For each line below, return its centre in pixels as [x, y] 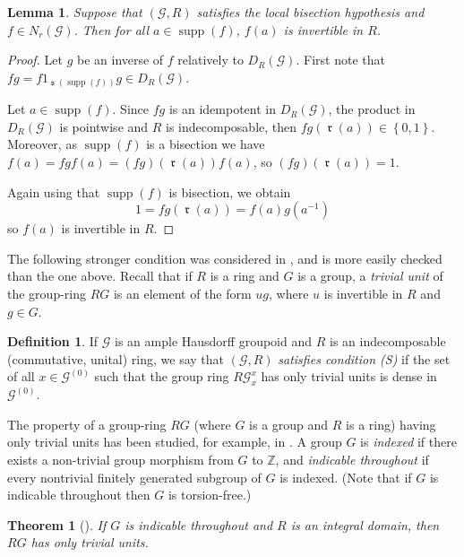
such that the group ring [162, 376]
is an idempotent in [222, 109]
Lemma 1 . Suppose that [75, 12]
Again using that [54, 191]
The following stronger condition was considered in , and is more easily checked [225, 258]
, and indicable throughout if [352, 459]
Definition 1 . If [53, 341]
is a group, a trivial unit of [370, 276]
